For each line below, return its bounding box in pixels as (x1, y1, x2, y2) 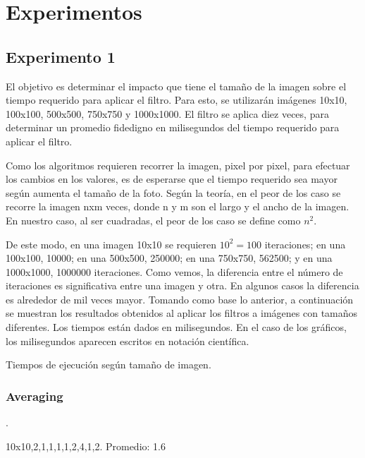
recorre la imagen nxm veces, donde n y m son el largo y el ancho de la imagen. (6, 199, 349, 214)
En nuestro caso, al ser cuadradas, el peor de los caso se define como (6, 212, 301, 227)
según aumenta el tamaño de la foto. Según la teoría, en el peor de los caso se (6, 185, 341, 200)
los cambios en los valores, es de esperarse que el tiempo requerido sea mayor (6, 171, 338, 186)
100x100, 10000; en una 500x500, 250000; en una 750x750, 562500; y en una (6, 251, 333, 265)
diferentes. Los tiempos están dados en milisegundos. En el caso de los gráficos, (6, 320, 347, 335)
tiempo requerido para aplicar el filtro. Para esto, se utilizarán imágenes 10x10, (6, 92, 347, 107)
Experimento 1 (6, 45, 116, 67)
